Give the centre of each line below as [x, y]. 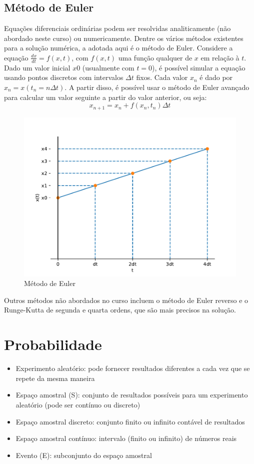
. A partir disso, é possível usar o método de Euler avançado [157, 87]
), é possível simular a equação [199, 67]
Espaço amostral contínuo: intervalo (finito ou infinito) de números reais [126, 438]
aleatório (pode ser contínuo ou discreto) [78, 404]
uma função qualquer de [155, 57]
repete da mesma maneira [55, 378]
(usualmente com [108, 67]
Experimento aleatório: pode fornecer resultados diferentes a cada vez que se [133, 368]
